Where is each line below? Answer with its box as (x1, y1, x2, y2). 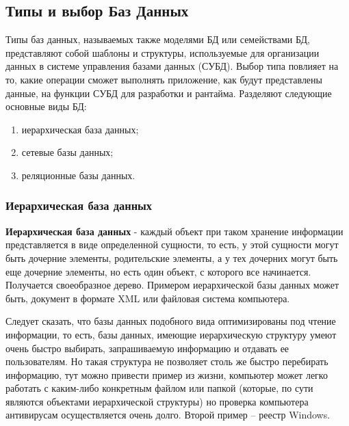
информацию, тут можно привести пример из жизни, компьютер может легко (5, 367, 328, 382)
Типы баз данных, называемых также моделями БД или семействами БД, (5, 32, 310, 46)
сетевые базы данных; (21, 145, 114, 159)
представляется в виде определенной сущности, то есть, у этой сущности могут (5, 237, 339, 252)
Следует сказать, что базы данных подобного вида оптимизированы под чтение (5, 314, 336, 328)
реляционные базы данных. (21, 168, 135, 182)
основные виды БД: (5, 99, 87, 114)
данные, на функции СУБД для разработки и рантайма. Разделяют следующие (5, 85, 332, 100)
